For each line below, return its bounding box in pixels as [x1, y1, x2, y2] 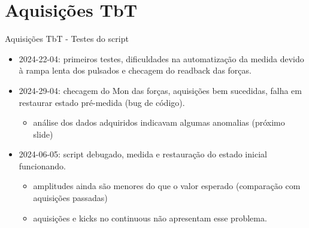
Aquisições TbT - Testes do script [5, 32, 129, 45]
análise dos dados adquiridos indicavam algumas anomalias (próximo [33, 116, 285, 129]
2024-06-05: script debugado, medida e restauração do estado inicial [19, 148, 267, 160]
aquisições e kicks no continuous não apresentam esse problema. [33, 211, 267, 224]
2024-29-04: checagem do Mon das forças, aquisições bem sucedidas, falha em [19, 84, 302, 96]
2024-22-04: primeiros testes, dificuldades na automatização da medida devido [19, 52, 304, 65]
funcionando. [19, 159, 66, 172]
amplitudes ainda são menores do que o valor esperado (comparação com [33, 180, 301, 192]
